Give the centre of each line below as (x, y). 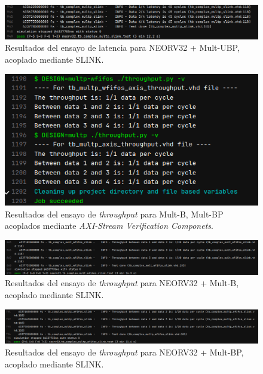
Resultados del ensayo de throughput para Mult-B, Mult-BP (114, 214)
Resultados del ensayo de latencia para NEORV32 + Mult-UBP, (122, 47)
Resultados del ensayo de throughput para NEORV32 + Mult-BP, (124, 352)
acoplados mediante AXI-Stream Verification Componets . (109, 226)
